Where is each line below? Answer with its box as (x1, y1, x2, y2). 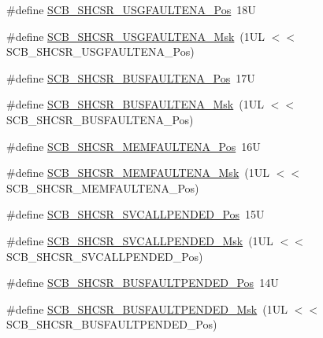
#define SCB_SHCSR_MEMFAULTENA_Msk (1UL (6, 164, 269, 181)
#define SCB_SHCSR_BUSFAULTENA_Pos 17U (6, 69, 255, 86)
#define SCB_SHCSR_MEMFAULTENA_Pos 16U (6, 138, 261, 154)
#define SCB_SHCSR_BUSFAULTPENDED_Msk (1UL (6, 300, 288, 317)
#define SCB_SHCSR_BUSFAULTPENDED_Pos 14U (6, 274, 279, 291)
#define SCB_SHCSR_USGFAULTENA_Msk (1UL (6, 28, 265, 44)
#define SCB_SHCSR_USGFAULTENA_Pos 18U (6, 2, 256, 17)
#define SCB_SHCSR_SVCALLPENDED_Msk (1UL (6, 232, 273, 248)
